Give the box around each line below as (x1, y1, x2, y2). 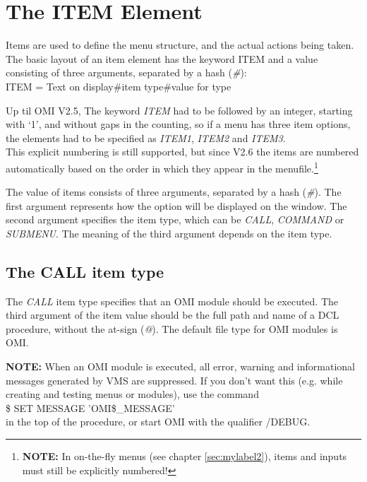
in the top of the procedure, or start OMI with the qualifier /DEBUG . (6, 414, 311, 429)
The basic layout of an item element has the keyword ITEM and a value (6, 51, 318, 66)
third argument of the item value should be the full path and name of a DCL (6, 307, 339, 322)
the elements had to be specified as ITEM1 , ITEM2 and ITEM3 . (6, 130, 286, 145)
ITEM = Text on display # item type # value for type (6, 78, 231, 93)
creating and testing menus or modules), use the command (6, 387, 259, 401)
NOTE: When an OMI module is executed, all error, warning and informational (6, 359, 355, 374)
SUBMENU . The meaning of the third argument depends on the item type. (6, 225, 332, 240)
